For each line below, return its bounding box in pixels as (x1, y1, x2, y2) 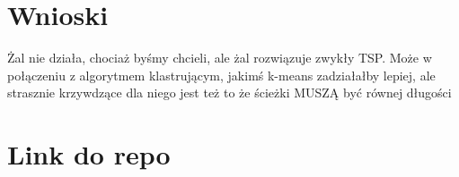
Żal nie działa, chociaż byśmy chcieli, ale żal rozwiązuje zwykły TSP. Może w (7, 48, 432, 67)
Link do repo (7, 136, 171, 173)
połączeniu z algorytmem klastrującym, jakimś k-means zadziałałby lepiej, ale (7, 65, 436, 84)
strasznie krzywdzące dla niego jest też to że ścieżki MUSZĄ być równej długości (7, 83, 452, 102)
